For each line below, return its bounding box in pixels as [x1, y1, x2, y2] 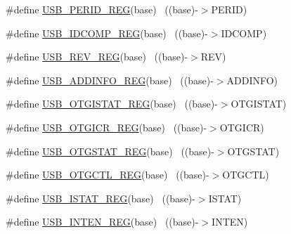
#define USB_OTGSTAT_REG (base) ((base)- [6, 143, 214, 158]
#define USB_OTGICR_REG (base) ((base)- [6, 119, 207, 134]
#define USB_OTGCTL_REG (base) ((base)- [6, 167, 209, 182]
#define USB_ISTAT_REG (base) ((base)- [6, 190, 195, 205]
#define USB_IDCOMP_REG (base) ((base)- [6, 25, 208, 40]
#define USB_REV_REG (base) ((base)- [6, 49, 188, 64]
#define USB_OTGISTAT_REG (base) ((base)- [6, 96, 218, 111]
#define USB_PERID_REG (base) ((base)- [6, 2, 198, 16]
